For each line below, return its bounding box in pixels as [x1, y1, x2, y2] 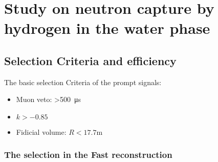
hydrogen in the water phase [4, 17, 210, 38]
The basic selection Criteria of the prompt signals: [4, 76, 162, 87]
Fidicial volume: [16, 126, 67, 137]
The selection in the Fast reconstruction [4, 148, 172, 161]
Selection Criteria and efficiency [4, 52, 177, 68]
